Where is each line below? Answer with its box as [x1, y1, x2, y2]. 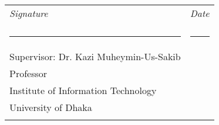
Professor [9, 67, 48, 80]
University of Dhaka [9, 100, 92, 114]
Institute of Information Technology [9, 84, 157, 97]
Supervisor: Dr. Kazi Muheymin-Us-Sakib [9, 50, 181, 63]
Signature [9, 6, 48, 20]
